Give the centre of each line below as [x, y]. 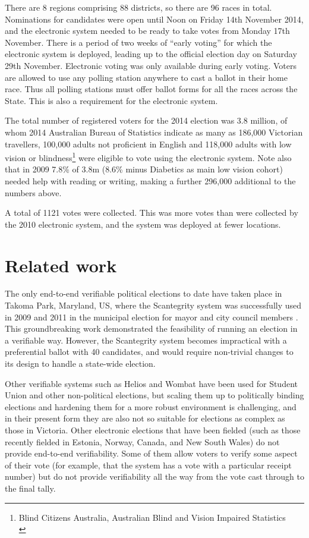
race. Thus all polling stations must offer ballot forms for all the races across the [151, 89]
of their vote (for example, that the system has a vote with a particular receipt [148, 465]
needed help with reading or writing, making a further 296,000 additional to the [150, 180]
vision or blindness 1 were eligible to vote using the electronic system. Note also [148, 157]
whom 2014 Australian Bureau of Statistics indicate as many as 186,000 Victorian [154, 132]
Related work [61, 265]
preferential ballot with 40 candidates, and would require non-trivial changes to [149, 352]
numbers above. [33, 192]
